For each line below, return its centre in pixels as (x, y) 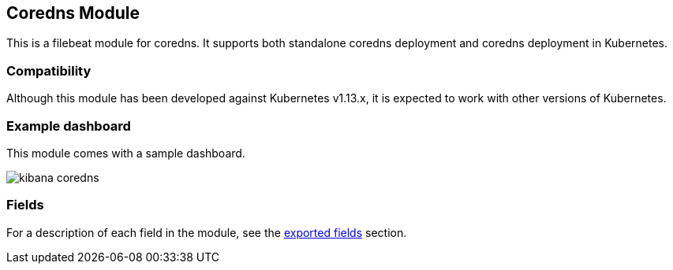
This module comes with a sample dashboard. (126, 153)
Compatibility (49, 70)
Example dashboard (69, 126)
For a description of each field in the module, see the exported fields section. (207, 232)
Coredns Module (73, 13)
